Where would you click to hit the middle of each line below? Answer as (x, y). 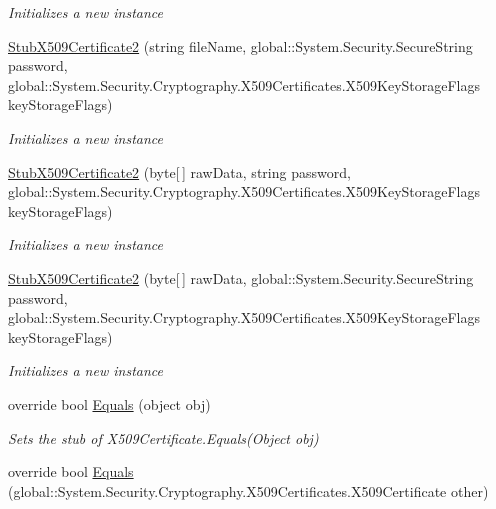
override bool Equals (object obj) (109, 403)
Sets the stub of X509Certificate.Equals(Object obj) (163, 437)
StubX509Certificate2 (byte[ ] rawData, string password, (179, 171)
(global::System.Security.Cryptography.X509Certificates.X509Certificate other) (248, 490)
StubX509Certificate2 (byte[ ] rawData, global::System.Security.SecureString (241, 277)
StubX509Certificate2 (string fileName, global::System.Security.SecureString (240, 45)
